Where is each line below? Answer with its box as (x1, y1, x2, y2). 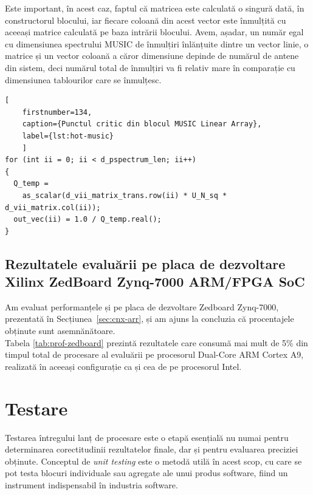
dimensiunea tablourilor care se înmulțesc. (5, 73, 162, 86)
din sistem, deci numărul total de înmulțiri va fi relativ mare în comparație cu (5, 61, 295, 73)
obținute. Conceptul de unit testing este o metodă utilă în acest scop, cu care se (5, 454, 302, 467)
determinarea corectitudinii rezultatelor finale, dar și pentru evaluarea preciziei (5, 443, 298, 456)
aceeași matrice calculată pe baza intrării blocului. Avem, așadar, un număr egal (5, 26, 304, 38)
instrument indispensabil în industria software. (5, 478, 178, 491)
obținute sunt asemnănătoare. (5, 324, 115, 337)
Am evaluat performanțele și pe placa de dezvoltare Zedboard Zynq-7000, (5, 300, 279, 313)
